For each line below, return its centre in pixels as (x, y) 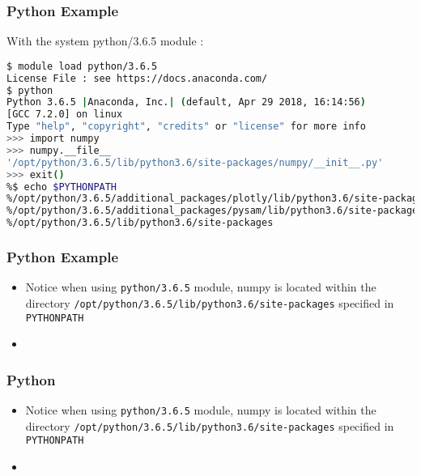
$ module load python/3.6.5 (82, 66)
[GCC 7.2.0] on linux (65, 115)
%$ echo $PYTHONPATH (62, 187)
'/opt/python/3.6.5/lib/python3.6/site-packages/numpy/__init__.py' (195, 162)
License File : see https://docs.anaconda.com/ (137, 78)
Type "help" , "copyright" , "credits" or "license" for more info (186, 127)
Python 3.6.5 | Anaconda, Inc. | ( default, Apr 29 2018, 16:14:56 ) (186, 102)
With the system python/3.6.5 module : (105, 41)
